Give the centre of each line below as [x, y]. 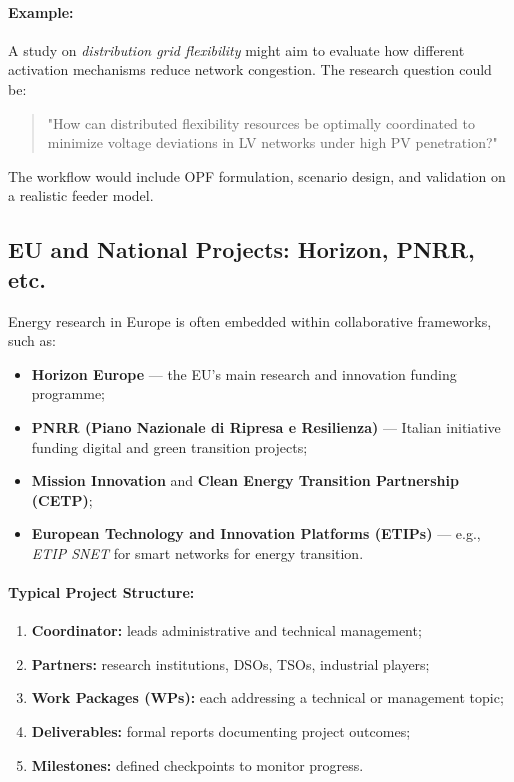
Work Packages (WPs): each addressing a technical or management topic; [267, 697]
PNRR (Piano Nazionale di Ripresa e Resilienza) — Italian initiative [266, 426]
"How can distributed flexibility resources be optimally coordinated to [261, 122]
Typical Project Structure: [101, 592]
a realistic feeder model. [81, 195]
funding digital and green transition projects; [169, 446]
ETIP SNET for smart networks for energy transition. [197, 552]
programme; [68, 393]
